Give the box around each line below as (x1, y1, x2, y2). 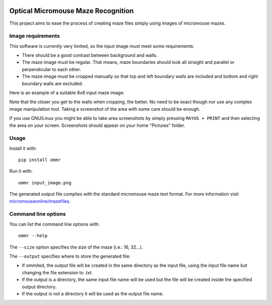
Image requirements (9, 33, 60, 40)
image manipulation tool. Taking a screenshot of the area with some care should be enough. (9, 106, 200, 112)
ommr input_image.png (18, 180, 72, 186)
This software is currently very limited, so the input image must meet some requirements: (9, 43, 195, 49)
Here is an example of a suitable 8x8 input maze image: (9, 90, 125, 96)
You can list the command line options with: (9, 221, 100, 227)
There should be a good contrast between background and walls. (22, 52, 158, 58)
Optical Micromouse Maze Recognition (9, 7, 134, 15)
